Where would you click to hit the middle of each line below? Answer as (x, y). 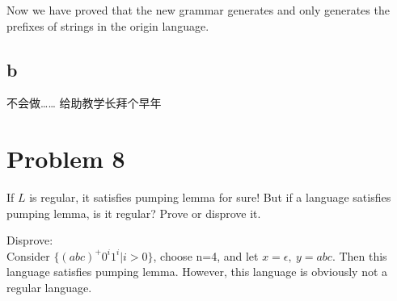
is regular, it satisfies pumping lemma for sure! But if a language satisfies (210, 197)
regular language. (49, 288)
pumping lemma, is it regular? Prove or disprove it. (134, 213)
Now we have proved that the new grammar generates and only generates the (198, 10)
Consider (28, 255)
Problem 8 (66, 159)
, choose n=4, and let (206, 255)
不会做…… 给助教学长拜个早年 (84, 103)
